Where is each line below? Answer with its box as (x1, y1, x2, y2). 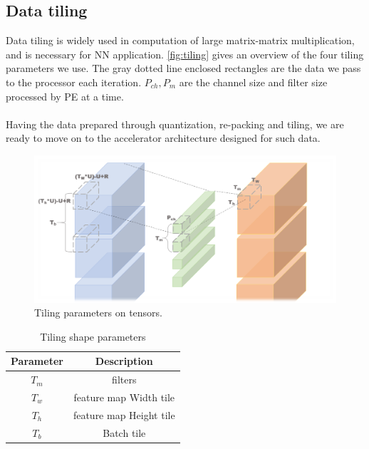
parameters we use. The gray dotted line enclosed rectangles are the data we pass (6, 61, 361, 76)
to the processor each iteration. (6, 74, 142, 89)
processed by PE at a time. (6, 88, 124, 103)
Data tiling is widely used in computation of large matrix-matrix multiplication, (6, 33, 355, 48)
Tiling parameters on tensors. (34, 305, 163, 320)
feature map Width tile (73, 390, 175, 405)
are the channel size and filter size (179, 74, 328, 89)
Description (95, 353, 153, 368)
